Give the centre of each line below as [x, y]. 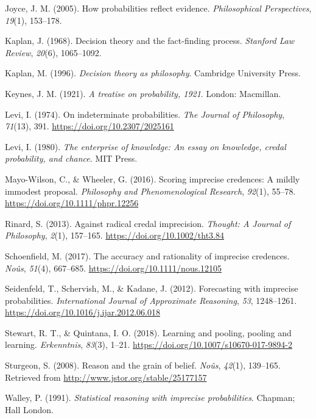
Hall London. [29, 409]
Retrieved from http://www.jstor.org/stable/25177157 [106, 377]
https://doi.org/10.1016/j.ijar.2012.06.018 [83, 312]
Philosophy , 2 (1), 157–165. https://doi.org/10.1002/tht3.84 [115, 235]
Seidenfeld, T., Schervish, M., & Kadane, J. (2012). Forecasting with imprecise [152, 288]
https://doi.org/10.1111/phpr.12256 [72, 203]
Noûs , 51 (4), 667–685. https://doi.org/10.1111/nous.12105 [114, 268]
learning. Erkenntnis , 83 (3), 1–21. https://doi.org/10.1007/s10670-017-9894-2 [149, 344]
